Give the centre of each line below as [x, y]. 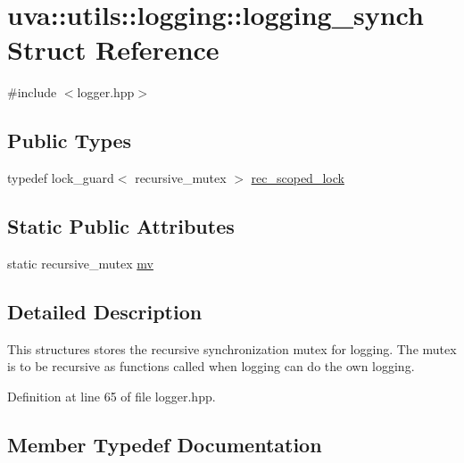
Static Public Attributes [121, 226]
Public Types [70, 141]
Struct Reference [113, 50]
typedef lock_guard [61, 178]
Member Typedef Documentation [165, 444]
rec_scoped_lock [298, 178]
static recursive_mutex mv [80, 263]
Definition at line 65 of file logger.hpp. [112, 396]
